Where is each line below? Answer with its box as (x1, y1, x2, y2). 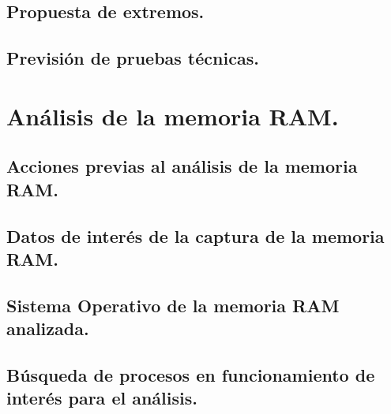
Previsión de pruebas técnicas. (6, 46, 259, 70)
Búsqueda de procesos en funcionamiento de (6, 362, 375, 386)
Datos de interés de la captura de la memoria (6, 223, 385, 248)
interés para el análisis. (6, 386, 197, 410)
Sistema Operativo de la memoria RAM (6, 293, 340, 317)
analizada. (6, 316, 89, 341)
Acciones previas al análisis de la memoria (6, 154, 358, 178)
